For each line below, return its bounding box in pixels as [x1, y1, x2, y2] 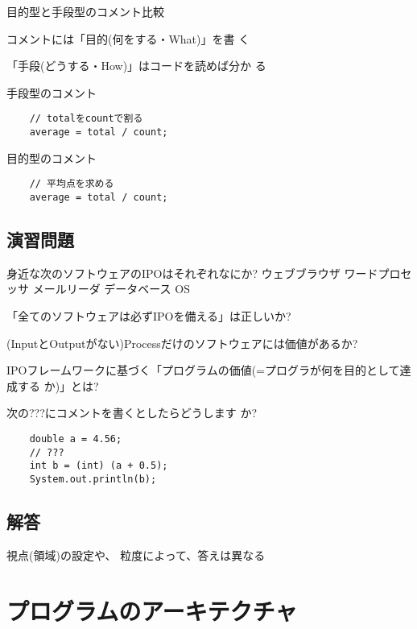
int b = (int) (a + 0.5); [29, 460, 168, 472]
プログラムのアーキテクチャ [6, 594, 298, 627]
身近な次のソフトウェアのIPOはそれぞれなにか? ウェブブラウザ [6, 264, 341, 281]
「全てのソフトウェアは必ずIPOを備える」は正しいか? [6, 307, 291, 324]
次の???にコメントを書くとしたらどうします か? [6, 404, 258, 421]
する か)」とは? [17, 377, 99, 394]
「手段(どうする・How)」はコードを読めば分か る [6, 57, 266, 74]
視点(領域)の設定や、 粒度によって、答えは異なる [6, 546, 266, 563]
